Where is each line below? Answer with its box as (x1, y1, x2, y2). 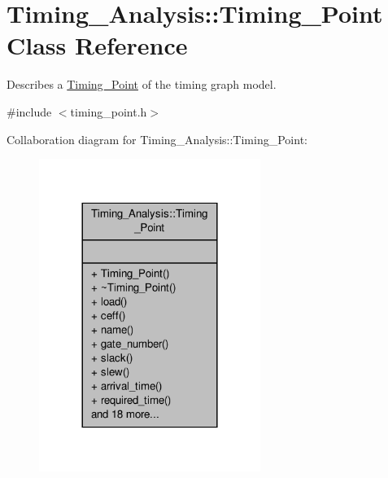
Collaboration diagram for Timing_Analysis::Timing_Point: (7, 130, 307, 147)
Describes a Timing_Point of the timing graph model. (7, 76, 277, 93)
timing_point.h (70, 103, 147, 120)
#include (7, 103, 52, 120)
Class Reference (7, 29, 188, 62)
